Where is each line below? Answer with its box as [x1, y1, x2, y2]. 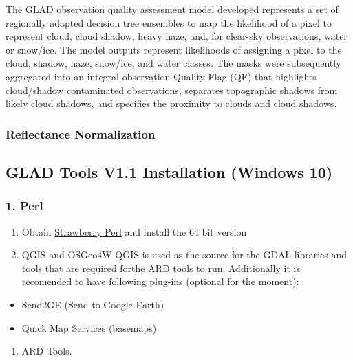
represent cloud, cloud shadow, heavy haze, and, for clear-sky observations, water [6, 29, 347, 43]
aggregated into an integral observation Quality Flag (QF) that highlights [6, 69, 317, 83]
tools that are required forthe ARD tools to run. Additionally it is [21, 260, 300, 275]
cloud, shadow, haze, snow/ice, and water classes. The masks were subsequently [6, 56, 341, 70]
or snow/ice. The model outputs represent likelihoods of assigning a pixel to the [6, 42, 342, 56]
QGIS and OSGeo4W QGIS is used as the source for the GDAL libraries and [21, 247, 347, 262]
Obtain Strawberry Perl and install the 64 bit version [21, 224, 247, 238]
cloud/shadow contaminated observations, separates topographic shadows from [6, 82, 338, 97]
